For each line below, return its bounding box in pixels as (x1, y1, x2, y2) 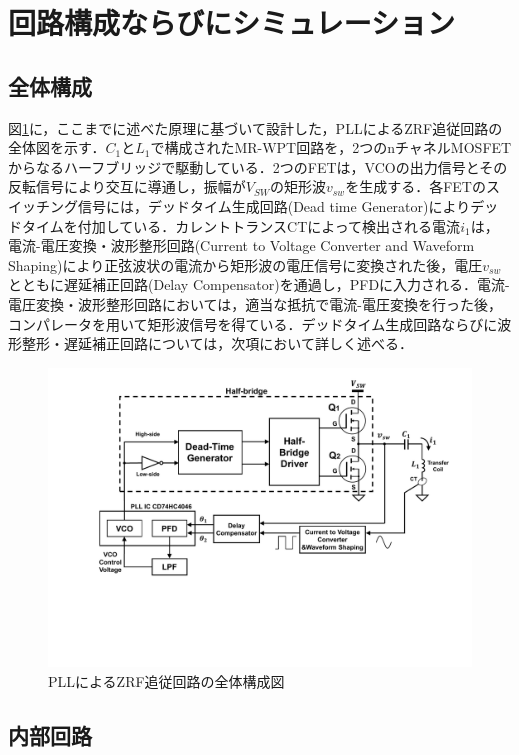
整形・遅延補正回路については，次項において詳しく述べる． (21, 333, 413, 354)
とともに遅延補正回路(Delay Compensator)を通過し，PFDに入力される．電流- (8, 274, 510, 295)
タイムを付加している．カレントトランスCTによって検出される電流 (21, 215, 461, 236)
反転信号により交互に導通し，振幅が (8, 176, 246, 197)
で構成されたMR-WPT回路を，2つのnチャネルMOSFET (150, 137, 512, 158)
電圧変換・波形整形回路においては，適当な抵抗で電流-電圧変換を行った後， (8, 293, 502, 314)
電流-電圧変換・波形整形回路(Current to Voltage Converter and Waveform (8, 235, 475, 256)
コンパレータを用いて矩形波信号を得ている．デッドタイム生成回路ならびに (8, 313, 498, 334)
